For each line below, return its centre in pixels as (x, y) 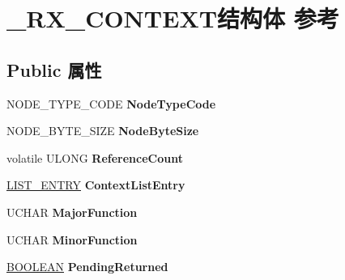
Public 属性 (54, 69)
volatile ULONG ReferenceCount (95, 157)
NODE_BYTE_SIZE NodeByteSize (103, 131)
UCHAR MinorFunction (72, 239)
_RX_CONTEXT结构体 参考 (173, 18)
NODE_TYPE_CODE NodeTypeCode (111, 103)
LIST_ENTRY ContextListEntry (96, 185)
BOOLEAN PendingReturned (87, 267)
